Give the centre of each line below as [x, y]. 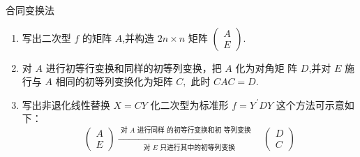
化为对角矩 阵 [267, 67]
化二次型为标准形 [189, 104]
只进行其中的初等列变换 [197, 148]
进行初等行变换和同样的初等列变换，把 [134, 67]
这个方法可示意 [310, 104]
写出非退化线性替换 [66, 104]
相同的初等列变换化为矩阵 [114, 81]
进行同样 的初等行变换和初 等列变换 [194, 130]
